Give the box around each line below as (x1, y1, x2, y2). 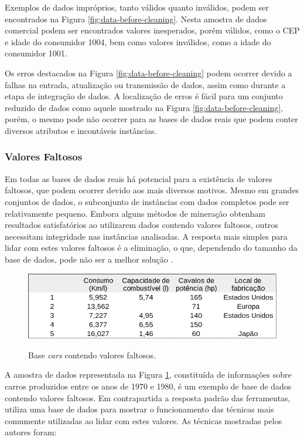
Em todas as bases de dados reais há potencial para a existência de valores (5, 172, 272, 184)
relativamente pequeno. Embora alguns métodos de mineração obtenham (5, 207, 265, 219)
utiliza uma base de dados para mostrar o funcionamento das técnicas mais (5, 403, 274, 415)
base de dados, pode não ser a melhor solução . (5, 253, 173, 265)
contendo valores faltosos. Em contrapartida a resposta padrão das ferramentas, (5, 391, 291, 404)
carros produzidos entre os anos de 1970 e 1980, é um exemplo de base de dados (5, 380, 292, 392)
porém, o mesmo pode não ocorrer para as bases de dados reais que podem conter (5, 113, 298, 125)
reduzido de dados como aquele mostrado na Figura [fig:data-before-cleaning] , (5, 101, 283, 113)
